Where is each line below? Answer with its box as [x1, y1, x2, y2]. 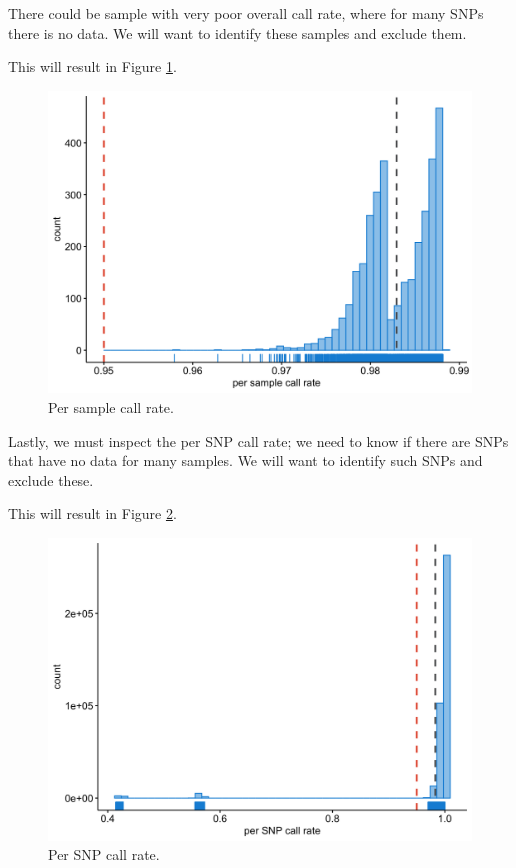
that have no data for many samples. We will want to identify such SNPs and [8, 450, 483, 471]
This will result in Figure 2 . [8, 503, 177, 524]
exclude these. [8, 469, 94, 490]
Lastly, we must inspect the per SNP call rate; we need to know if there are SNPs [8, 430, 509, 451]
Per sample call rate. [48, 397, 174, 418]
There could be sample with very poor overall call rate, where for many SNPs [8, 3, 484, 23]
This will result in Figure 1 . [8, 56, 177, 77]
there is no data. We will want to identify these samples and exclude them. [8, 22, 467, 43]
